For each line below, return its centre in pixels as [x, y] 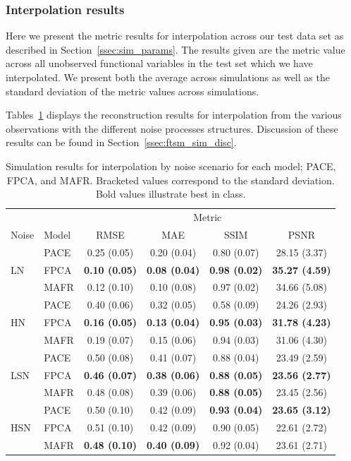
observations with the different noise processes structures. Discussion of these [172, 128]
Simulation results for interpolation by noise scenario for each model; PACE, [171, 166]
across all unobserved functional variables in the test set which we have [159, 63]
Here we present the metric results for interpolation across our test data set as [175, 36]
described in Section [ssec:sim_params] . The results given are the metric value [175, 49]
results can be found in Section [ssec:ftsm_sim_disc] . [121, 142]
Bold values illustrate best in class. [171, 194]
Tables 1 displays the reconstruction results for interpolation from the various [174, 115]
